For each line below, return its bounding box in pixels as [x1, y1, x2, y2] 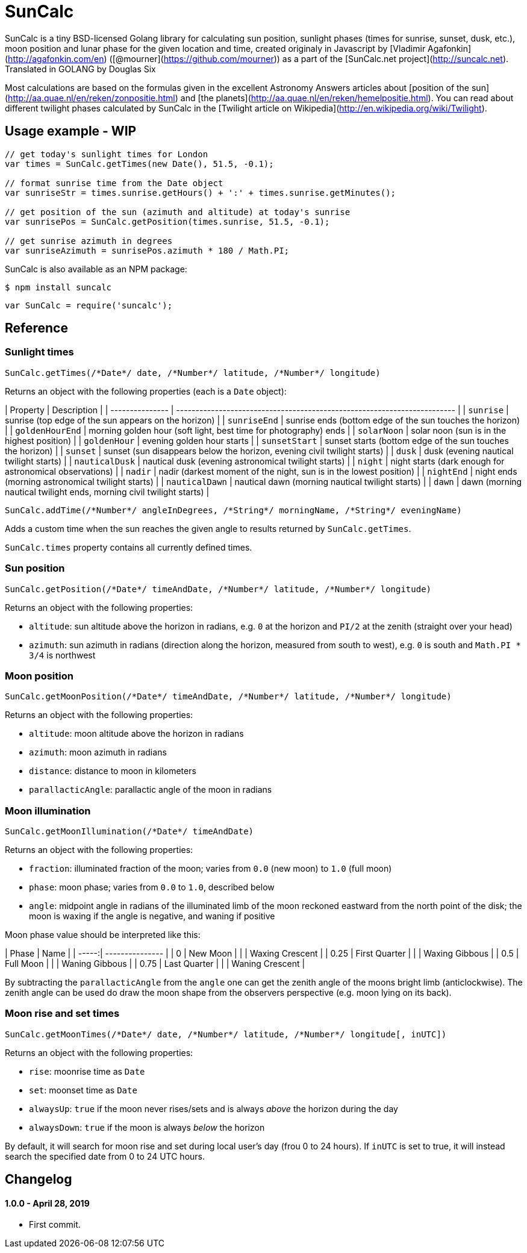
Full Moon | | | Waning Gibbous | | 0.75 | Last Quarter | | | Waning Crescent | [5, 958, 305, 969]
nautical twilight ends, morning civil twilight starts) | [5, 486, 210, 497]
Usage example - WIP [5, 123, 137, 139]
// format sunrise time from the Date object [5, 178, 223, 188]
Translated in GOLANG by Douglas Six [5, 63, 156, 74]
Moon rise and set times [5, 1007, 120, 1020]
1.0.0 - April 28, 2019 [5, 1198, 90, 1208]
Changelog [5, 1172, 72, 1187]
